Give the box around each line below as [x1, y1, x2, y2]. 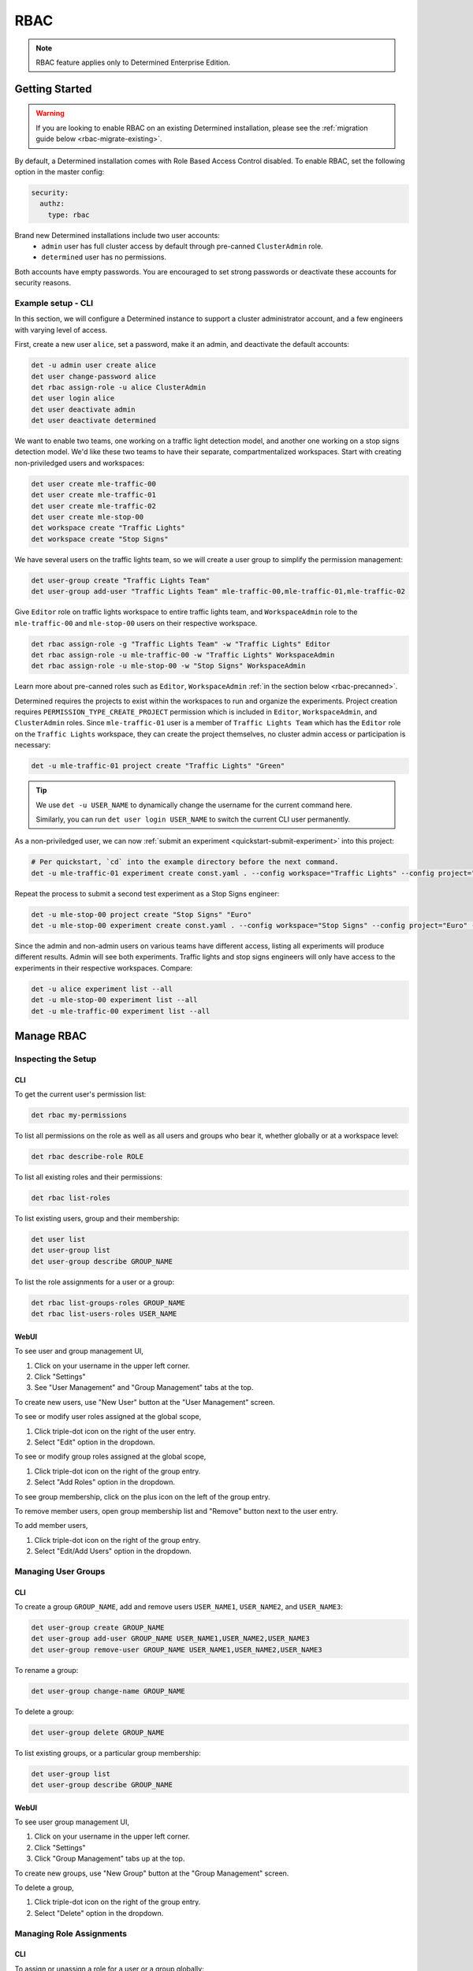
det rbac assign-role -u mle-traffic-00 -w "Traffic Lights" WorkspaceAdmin [31, 650, 335, 659]
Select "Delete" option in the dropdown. [34, 1908, 164, 1917]
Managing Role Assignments [14, 1928, 128, 1939]
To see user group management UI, [14, 1817, 130, 1827]
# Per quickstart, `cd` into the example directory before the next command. [31, 858, 339, 866]
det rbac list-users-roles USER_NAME [31, 1310, 177, 1318]
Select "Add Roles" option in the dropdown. [34, 1477, 176, 1487]
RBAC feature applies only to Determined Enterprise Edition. [35, 58, 231, 67]
